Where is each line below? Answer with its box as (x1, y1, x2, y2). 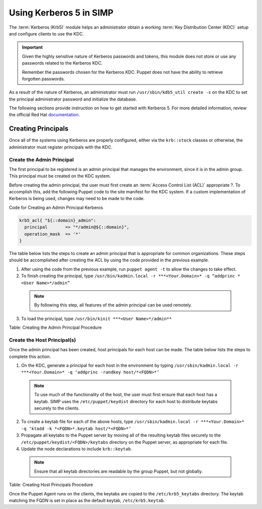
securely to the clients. (34, 405, 80, 411)
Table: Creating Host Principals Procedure (9, 482, 93, 488)
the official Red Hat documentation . (9, 112, 80, 118)
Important (22, 44, 43, 51)
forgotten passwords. (22, 76, 65, 82)
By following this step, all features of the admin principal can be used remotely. (34, 302, 192, 308)
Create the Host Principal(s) (9, 337, 76, 343)
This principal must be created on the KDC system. (9, 173, 111, 179)
